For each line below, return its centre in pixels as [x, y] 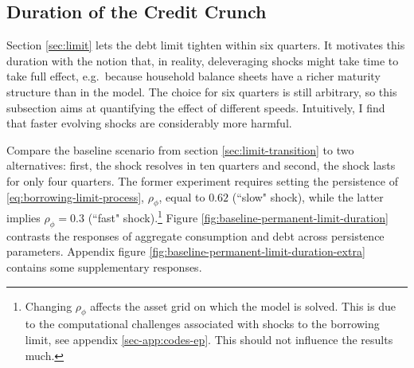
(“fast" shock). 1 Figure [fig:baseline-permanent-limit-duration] [238, 216]
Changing [49, 305]
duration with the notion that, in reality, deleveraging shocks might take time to [203, 60]
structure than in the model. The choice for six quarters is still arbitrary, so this [202, 91]
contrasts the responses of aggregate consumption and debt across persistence [195, 235]
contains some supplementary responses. [104, 266]
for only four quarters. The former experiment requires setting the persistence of [202, 180]
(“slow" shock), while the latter [308, 196]
